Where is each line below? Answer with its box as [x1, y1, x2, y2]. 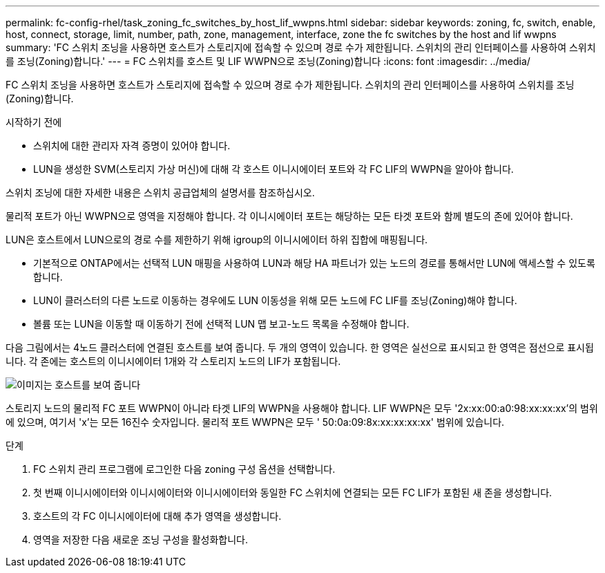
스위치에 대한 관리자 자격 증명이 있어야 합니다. [33, 140, 231, 151]
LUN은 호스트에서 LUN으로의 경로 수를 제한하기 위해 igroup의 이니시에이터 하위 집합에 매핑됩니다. [6, 234, 428, 245]
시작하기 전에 [6, 116, 62, 128]
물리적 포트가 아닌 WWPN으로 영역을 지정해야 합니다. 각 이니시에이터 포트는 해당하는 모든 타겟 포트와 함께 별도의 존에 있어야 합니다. [6, 210, 573, 222]
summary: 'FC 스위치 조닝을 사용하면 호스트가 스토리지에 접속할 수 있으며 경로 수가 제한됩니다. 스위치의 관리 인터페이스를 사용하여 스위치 [6, 41, 596, 53]
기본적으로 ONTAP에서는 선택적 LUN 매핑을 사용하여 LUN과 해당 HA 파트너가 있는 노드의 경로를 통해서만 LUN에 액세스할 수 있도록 [33, 257, 595, 269]
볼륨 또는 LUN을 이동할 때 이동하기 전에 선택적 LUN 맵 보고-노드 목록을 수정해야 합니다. [33, 318, 410, 330]
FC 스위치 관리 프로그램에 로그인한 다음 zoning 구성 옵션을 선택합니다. [33, 463, 336, 475]
